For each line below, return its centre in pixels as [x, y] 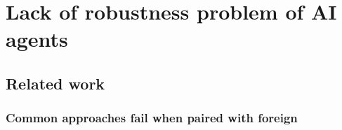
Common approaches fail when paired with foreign [152, 118]
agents [37, 39]
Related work [55, 83]
